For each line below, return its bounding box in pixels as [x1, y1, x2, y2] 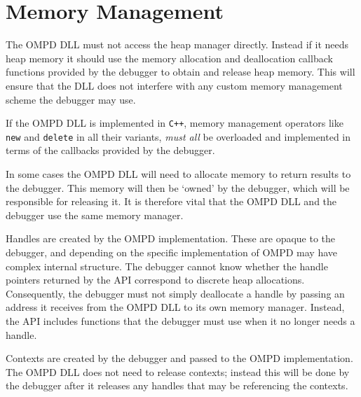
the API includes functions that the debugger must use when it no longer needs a [6, 313, 355, 328]
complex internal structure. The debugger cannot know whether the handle [6, 258, 328, 273]
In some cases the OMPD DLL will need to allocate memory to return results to [6, 167, 351, 181]
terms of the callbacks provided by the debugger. [6, 143, 215, 158]
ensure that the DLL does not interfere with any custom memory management [6, 78, 343, 92]
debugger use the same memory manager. [6, 207, 184, 222]
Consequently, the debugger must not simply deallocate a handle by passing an [6, 286, 345, 300]
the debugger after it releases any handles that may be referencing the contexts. [6, 378, 348, 393]
